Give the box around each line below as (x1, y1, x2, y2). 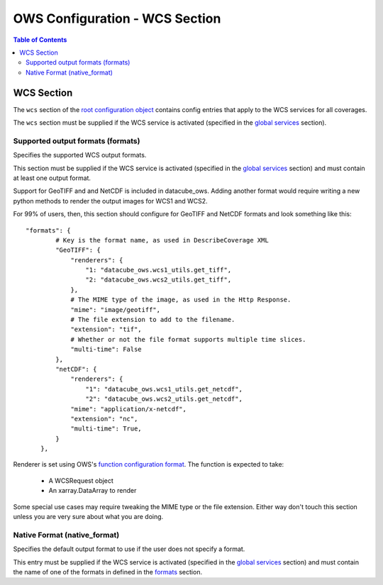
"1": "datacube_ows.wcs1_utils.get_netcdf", (85, 385, 243, 393)
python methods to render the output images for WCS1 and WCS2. (13, 196, 208, 205)
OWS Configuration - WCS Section (13, 11, 221, 26)
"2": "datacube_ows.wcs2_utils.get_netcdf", (85, 395, 243, 403)
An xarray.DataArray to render (48, 486, 137, 495)
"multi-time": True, (70, 425, 142, 433)
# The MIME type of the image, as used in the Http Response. (70, 296, 292, 304)
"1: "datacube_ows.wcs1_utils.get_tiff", (85, 266, 232, 274)
